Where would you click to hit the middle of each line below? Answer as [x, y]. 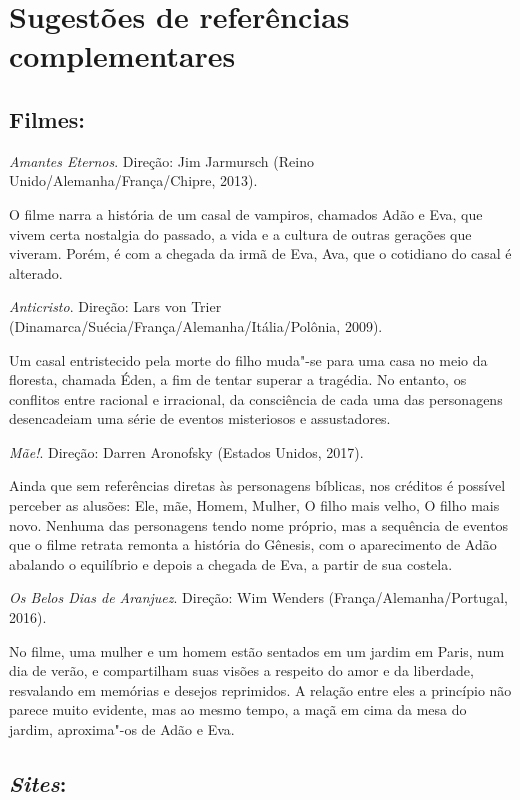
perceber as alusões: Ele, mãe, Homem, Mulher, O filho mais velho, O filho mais [254, 505]
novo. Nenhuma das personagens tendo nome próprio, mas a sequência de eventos [259, 524]
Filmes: [47, 118]
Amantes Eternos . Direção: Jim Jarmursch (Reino [161, 160]
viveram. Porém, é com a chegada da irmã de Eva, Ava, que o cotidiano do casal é [260, 253]
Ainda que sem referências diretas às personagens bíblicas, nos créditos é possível [257, 485]
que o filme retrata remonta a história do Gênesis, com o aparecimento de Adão [253, 544]
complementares [122, 55]
